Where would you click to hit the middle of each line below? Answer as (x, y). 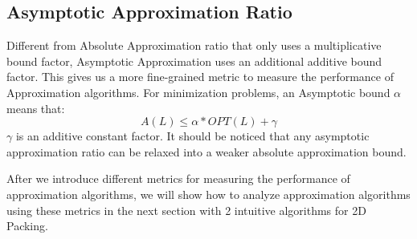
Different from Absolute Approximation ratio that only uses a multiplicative (194, 45)
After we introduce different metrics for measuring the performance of (178, 178)
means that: (36, 108)
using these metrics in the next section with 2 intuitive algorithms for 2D (186, 210)
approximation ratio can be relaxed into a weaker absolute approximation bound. (206, 151)
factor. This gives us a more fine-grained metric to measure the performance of (200, 77)
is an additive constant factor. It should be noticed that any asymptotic (192, 136)
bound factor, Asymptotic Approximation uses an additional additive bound (194, 61)
